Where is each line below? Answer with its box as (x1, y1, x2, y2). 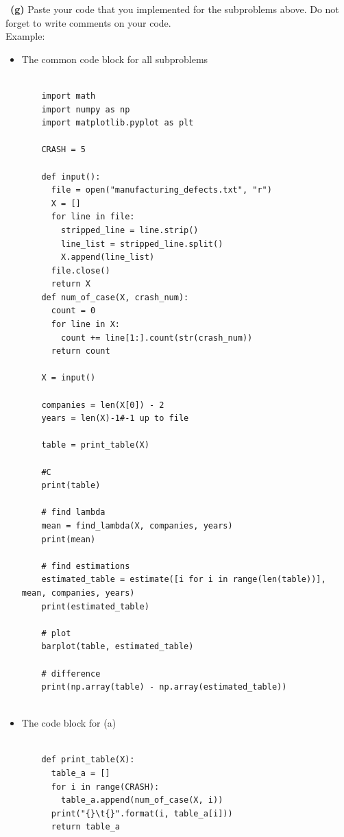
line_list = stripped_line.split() (61, 239, 223, 249)
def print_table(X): (41, 755, 135, 765)
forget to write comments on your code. (5, 15, 171, 29)
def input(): (41, 171, 101, 182)
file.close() (51, 265, 110, 276)
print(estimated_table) (41, 601, 149, 611)
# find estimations (41, 561, 130, 571)
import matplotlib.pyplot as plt (41, 118, 194, 128)
